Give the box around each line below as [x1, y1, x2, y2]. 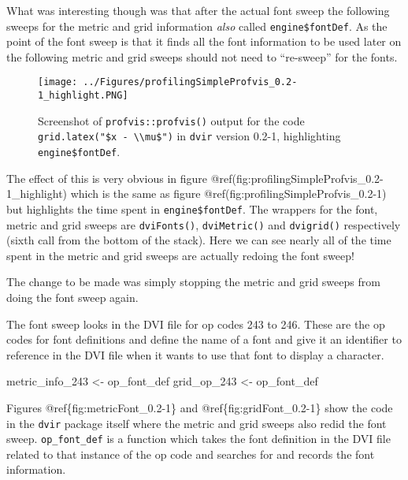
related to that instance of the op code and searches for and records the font [6, 445, 375, 462]
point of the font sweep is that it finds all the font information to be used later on [6, 33, 402, 50]
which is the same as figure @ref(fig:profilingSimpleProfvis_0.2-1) [70, 185, 387, 202]
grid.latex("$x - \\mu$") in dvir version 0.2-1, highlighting [38, 128, 341, 144]
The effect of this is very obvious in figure [6, 169, 208, 186]
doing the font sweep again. [6, 289, 139, 305]
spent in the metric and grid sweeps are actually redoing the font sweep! [6, 247, 354, 263]
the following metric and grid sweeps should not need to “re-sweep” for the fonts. [6, 48, 398, 65]
